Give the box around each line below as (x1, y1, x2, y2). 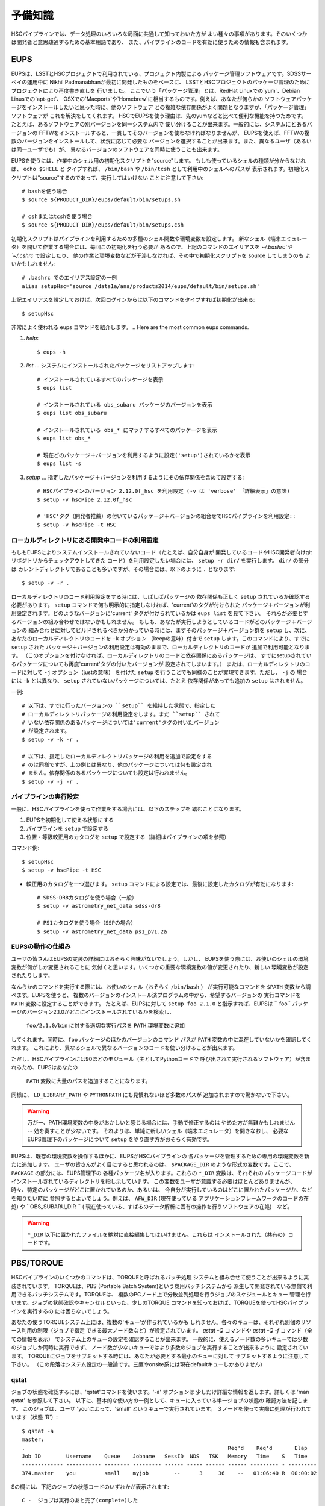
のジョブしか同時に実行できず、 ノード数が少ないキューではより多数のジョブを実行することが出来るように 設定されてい (11, 1344, 309, 1351)
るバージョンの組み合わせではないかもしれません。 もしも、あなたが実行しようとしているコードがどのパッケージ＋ (11, 618, 297, 625)
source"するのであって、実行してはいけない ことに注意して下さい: (40, 173, 204, 181)
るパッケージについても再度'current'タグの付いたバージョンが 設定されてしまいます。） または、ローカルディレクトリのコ (11, 660, 311, 667)
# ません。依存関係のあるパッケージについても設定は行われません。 (22, 770, 191, 776)
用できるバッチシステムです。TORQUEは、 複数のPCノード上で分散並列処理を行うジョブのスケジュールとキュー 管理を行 (11, 1290, 311, 1298)
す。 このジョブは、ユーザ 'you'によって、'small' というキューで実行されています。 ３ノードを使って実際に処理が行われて (11, 1405, 312, 1412)
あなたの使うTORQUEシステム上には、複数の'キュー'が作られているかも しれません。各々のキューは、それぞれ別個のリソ (11, 1319, 311, 1326)
